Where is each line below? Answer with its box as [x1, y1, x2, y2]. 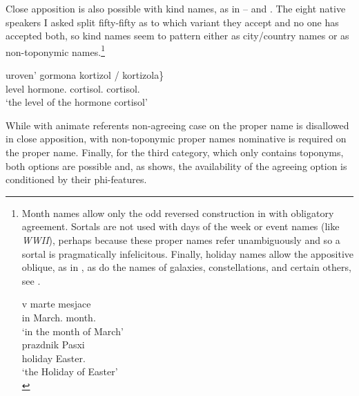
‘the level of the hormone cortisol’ [6, 95, 148, 109]
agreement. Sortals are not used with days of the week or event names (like [21, 219, 340, 234]
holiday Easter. [21, 350, 86, 365]
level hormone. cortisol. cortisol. [6, 81, 140, 95]
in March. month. [21, 310, 96, 324]
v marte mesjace [21, 296, 91, 311]
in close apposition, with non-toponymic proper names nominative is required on [6, 131, 347, 146]
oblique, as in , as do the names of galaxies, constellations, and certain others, [21, 260, 351, 274]
